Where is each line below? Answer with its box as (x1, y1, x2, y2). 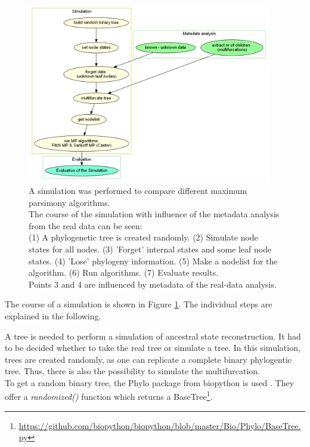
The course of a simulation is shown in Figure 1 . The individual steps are (5, 298, 272, 310)
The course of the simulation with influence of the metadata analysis (29, 208, 280, 220)
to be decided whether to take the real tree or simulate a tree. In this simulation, (5, 341, 300, 354)
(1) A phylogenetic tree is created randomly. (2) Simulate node (29, 231, 258, 243)
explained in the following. (5, 309, 101, 322)
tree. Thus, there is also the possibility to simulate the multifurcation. (5, 365, 260, 377)
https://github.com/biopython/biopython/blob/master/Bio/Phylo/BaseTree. (18, 419, 301, 431)
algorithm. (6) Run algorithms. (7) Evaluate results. (29, 266, 219, 279)
